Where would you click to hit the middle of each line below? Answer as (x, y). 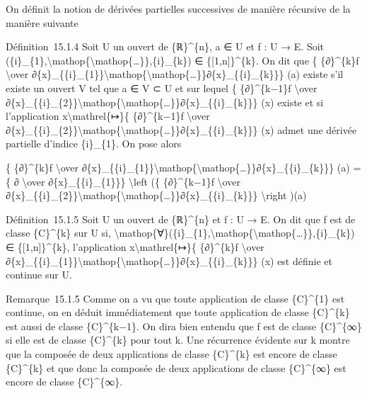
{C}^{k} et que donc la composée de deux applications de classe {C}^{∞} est (176, 367)
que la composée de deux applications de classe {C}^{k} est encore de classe (171, 354)
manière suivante (42, 22)
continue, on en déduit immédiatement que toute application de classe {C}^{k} (178, 312)
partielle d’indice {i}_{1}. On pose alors (94, 143)
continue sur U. (39, 275)
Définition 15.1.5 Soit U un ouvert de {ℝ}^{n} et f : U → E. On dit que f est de (181, 219)
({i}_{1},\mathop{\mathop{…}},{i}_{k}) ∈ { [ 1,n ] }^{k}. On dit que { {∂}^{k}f (182, 60)
